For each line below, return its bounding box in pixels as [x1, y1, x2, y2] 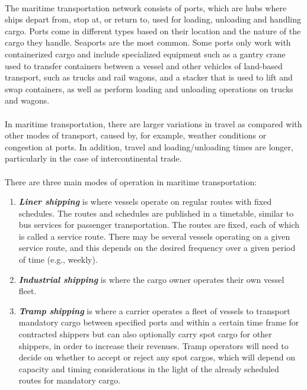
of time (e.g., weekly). [18, 253, 98, 266]
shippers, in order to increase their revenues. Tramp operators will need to [18, 339, 289, 352]
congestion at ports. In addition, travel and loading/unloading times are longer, [5, 140, 293, 153]
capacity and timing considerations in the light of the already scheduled [18, 362, 279, 375]
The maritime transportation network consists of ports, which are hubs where [5, 1, 287, 14]
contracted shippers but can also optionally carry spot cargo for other [18, 328, 272, 340]
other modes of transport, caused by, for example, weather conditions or [5, 129, 267, 141]
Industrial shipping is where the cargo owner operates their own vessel [18, 273, 284, 285]
